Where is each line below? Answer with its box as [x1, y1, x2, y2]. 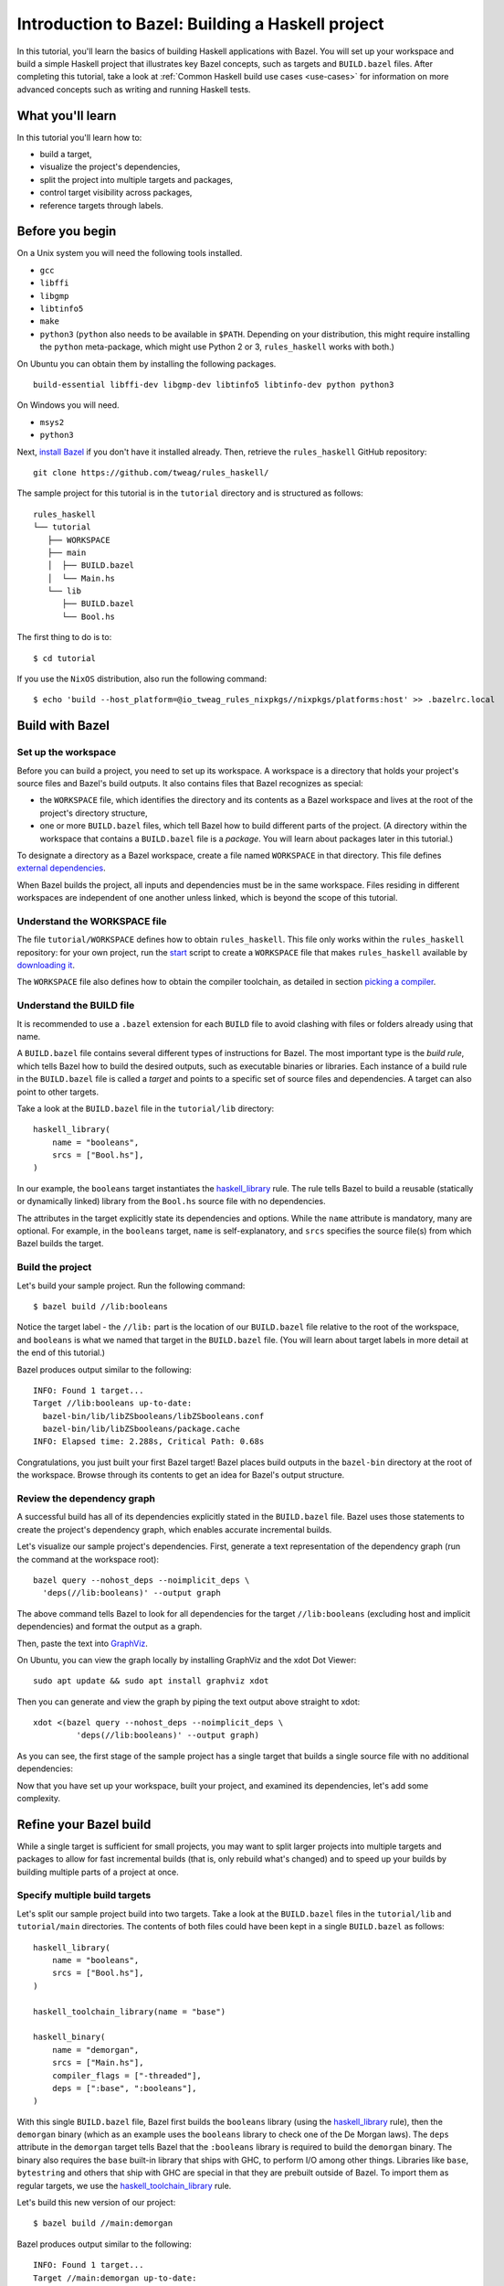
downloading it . [16, 960, 76, 971]
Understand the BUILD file [16, 999, 135, 1012]
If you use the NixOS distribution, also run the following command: [16, 673, 268, 685]
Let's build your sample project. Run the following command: [16, 1280, 246, 1291]
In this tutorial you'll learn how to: [16, 132, 142, 143]
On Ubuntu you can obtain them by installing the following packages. [16, 358, 277, 369]
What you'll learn [16, 108, 117, 123]
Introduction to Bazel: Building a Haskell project [16, 14, 384, 34]
